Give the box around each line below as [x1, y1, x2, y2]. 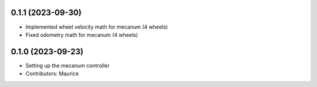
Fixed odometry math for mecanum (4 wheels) [25, 31, 138, 38]
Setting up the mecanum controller [25, 62, 110, 69]
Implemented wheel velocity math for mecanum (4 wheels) [25, 23, 168, 30]
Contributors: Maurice [25, 70, 79, 77]
